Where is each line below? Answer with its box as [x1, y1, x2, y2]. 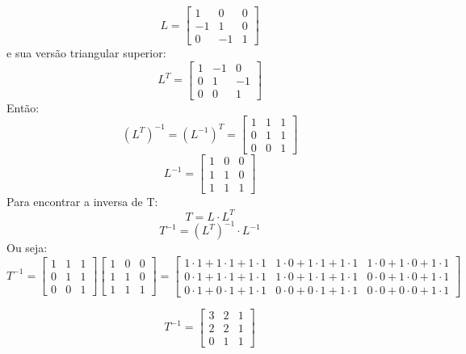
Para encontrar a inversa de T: [6, 192, 158, 209]
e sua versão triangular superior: [6, 44, 166, 61]
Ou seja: [6, 239, 48, 256]
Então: [6, 99, 40, 116]
